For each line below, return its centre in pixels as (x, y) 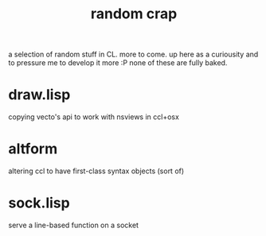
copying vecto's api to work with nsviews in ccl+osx (94, 117)
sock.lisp (39, 203)
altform (33, 149)
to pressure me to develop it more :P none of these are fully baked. (118, 63)
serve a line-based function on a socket (74, 225)
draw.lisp (39, 95)
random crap (134, 14)
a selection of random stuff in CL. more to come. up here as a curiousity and (133, 54)
